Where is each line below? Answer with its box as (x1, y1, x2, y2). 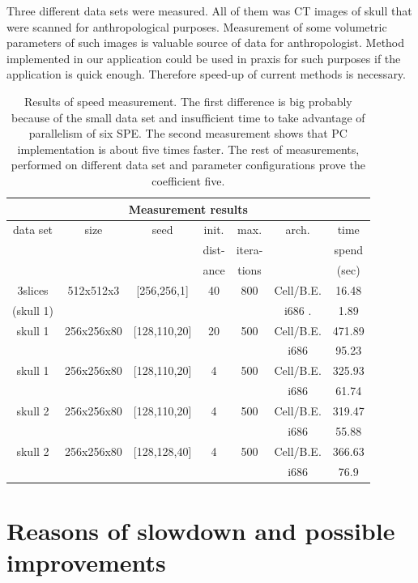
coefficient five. (151, 172, 225, 189)
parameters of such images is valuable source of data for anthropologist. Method (6, 34, 405, 51)
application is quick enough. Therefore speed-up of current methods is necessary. (6, 66, 406, 83)
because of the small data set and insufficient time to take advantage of (11, 109, 365, 126)
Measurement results (128, 200, 248, 217)
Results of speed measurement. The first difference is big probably (23, 92, 352, 109)
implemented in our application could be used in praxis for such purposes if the (6, 49, 401, 66)
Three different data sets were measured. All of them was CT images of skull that (6, 2, 412, 19)
